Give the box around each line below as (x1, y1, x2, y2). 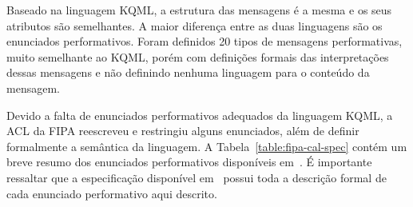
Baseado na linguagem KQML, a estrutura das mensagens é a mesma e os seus (6, 2, 392, 18)
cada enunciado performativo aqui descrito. (6, 185, 217, 201)
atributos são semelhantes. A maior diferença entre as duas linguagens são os (6, 17, 383, 34)
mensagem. (6, 79, 60, 96)
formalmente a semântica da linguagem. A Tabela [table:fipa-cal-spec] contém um (6, 137, 407, 154)
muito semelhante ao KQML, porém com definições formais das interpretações (6, 48, 389, 65)
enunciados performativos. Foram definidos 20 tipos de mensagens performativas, (6, 33, 403, 50)
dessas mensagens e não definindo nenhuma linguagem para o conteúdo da (6, 64, 370, 81)
